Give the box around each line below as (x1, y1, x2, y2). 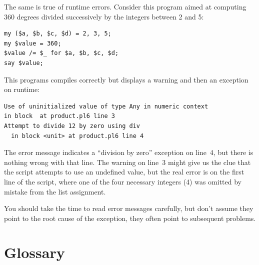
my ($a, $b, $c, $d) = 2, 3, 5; (4, 30, 111, 37)
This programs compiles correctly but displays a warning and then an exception (4, 74, 248, 84)
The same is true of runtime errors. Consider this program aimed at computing (4, 1, 246, 11)
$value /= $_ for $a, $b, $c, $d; (4, 49, 119, 57)
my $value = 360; (4, 39, 61, 47)
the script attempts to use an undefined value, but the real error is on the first (4, 166, 244, 177)
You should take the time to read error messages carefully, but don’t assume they (4, 203, 253, 213)
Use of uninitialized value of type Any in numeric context (4, 102, 208, 110)
